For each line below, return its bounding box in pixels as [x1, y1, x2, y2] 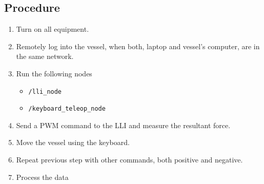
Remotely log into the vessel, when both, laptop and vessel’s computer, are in [16, 40, 260, 51]
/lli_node [28, 88, 62, 95]
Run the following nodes [16, 68, 92, 78]
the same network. [16, 51, 74, 62]
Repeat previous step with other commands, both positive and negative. [16, 154, 243, 165]
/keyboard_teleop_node [28, 105, 106, 113]
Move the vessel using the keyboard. [16, 137, 130, 148]
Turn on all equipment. [16, 24, 89, 34]
